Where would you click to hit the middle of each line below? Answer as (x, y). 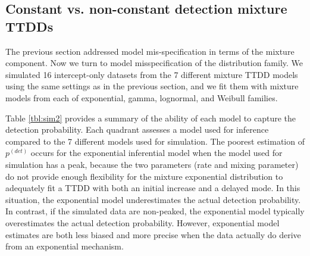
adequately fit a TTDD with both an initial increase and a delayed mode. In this (153, 188)
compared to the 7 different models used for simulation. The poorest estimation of (155, 141)
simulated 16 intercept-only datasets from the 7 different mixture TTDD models (152, 74)
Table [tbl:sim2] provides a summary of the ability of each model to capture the (151, 118)
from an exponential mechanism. (65, 246)
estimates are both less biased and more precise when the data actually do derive (153, 234)
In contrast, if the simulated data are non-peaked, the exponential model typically (155, 211)
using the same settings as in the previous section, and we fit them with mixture (152, 86)
